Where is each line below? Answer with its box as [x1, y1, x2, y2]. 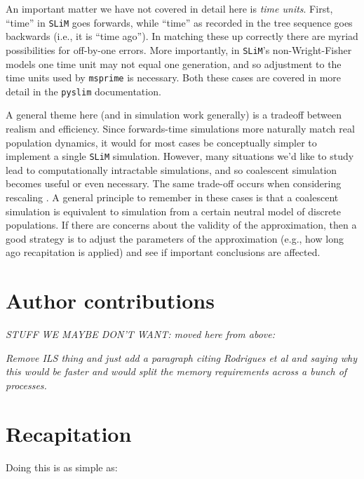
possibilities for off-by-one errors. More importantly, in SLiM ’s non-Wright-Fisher [6, 42, 352, 57]
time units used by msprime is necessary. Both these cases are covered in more [6, 70, 341, 85]
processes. [6, 377, 47, 392]
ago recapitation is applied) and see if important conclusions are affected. [6, 245, 321, 259]
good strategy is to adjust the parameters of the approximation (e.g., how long [6, 231, 344, 245]
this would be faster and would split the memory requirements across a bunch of [6, 364, 347, 379]
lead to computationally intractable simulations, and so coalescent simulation [6, 162, 337, 177]
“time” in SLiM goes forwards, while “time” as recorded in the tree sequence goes [6, 15, 353, 29]
